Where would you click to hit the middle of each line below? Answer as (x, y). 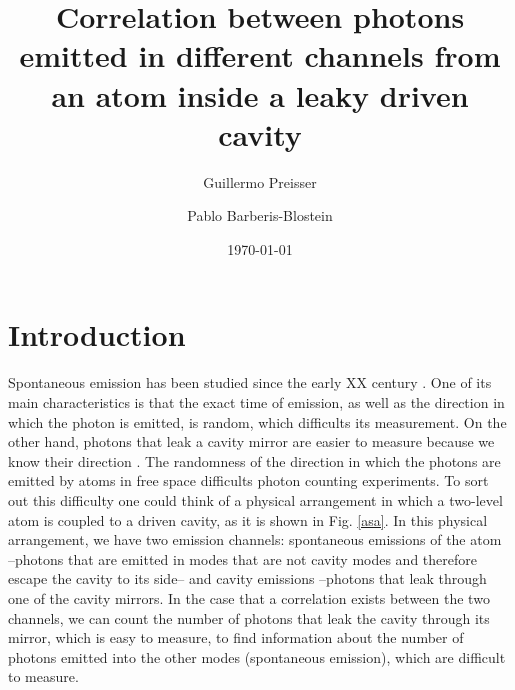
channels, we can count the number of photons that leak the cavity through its (249, 617)
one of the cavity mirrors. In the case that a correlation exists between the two (249, 597)
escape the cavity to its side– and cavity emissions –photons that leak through (247, 578)
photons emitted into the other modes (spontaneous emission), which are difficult (257, 656)
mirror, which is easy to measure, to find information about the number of (236, 637)
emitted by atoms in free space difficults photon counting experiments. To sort (248, 480)
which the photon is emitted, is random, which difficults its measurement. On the (257, 421)
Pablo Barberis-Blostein (260, 215)
